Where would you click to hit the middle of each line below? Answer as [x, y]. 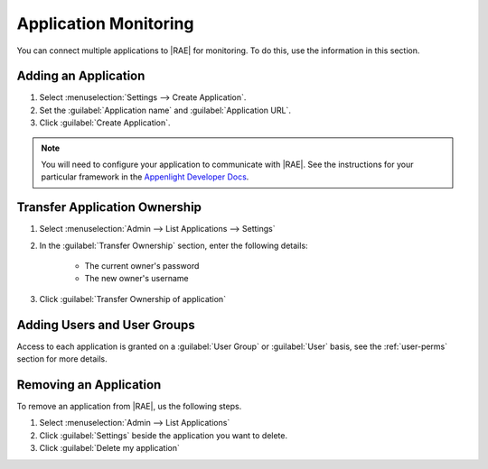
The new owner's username [136, 279]
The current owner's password [142, 266]
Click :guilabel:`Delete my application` [110, 448]
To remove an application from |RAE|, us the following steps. [129, 407]
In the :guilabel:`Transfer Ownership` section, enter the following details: [174, 245]
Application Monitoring [105, 23]
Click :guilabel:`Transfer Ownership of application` [132, 299]
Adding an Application [81, 76]
